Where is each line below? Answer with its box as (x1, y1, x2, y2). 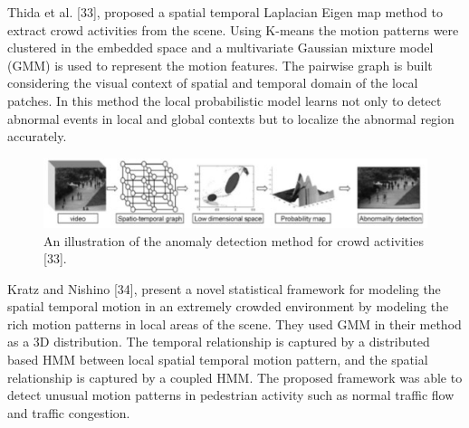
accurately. (7, 127, 67, 146)
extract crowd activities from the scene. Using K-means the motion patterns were (7, 20, 459, 39)
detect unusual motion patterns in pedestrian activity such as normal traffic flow (7, 385, 455, 404)
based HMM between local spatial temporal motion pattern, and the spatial (7, 350, 428, 369)
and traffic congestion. (7, 403, 130, 422)
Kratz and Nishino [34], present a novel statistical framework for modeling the (7, 279, 441, 298)
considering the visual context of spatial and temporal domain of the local (7, 73, 418, 92)
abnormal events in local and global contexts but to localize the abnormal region (7, 109, 455, 128)
